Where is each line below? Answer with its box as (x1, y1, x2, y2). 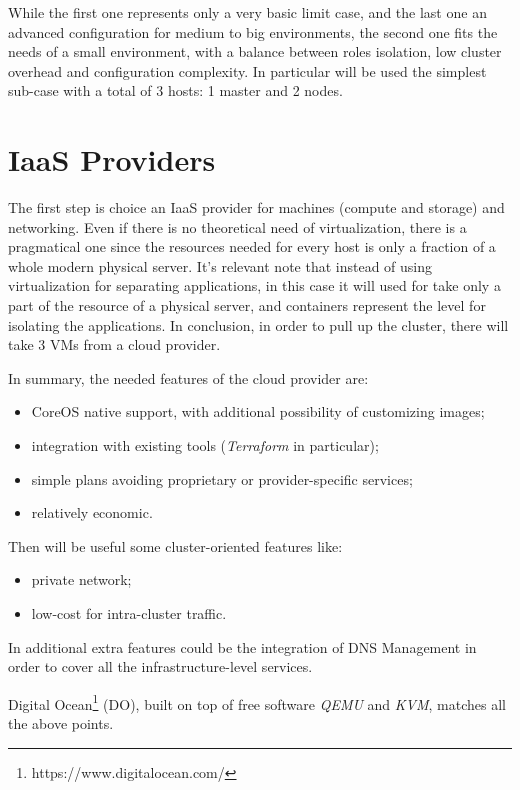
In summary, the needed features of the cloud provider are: (8, 367, 369, 388)
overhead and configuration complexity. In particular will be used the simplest (8, 60, 487, 81)
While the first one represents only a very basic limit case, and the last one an (8, 2, 487, 22)
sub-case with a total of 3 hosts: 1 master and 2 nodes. (8, 80, 343, 101)
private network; (31, 569, 132, 590)
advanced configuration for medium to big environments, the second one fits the (8, 21, 498, 42)
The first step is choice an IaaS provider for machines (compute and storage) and (8, 197, 505, 218)
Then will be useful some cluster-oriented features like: (8, 535, 343, 556)
